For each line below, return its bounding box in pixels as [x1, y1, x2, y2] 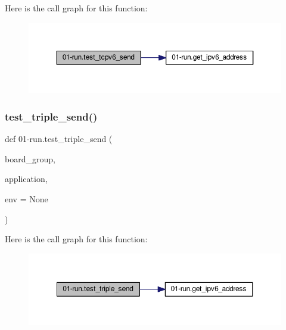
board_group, [5, 152, 55, 165]
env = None [5, 192, 48, 205]
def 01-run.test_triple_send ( [5, 132, 113, 145]
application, [5, 172, 48, 185]
